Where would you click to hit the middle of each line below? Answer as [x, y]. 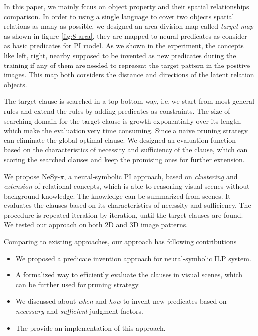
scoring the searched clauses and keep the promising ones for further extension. [124, 159]
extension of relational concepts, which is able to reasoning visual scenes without [127, 186]
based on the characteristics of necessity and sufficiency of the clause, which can [126, 150]
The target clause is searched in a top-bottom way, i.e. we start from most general [129, 101]
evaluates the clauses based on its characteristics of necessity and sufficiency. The [128, 205]
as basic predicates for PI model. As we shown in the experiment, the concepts [124, 45]
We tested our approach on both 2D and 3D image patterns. [96, 225]
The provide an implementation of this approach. [90, 327]
